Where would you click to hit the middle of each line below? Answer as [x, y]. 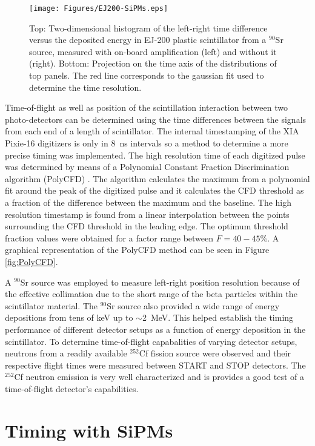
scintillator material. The [51, 305]
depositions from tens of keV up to [69, 317]
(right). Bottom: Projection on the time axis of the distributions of [153, 63]
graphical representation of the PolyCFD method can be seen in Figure [137, 250]
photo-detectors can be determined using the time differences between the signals [156, 119]
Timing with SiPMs [89, 430]
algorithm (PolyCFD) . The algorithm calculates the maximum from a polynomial [157, 178]
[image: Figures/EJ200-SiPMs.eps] [99, 8]
